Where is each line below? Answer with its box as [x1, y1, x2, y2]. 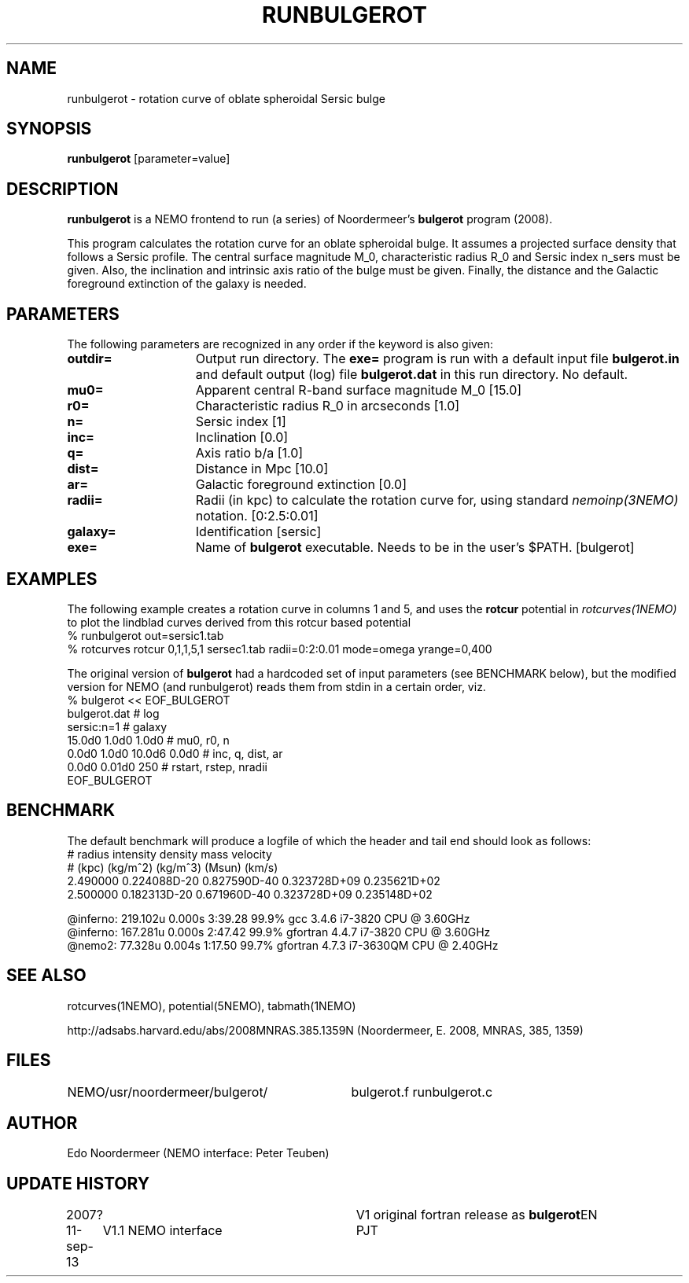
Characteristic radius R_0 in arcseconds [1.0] [195, 398, 460, 414]
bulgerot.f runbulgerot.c [351, 1083, 493, 1100]
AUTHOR [6, 1112, 78, 1133]
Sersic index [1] [195, 414, 286, 430]
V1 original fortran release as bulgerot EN [356, 1207, 598, 1223]
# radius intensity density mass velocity [67, 847, 272, 861]
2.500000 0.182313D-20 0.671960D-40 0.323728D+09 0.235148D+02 [67, 887, 433, 901]
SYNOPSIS [6, 119, 92, 139]
